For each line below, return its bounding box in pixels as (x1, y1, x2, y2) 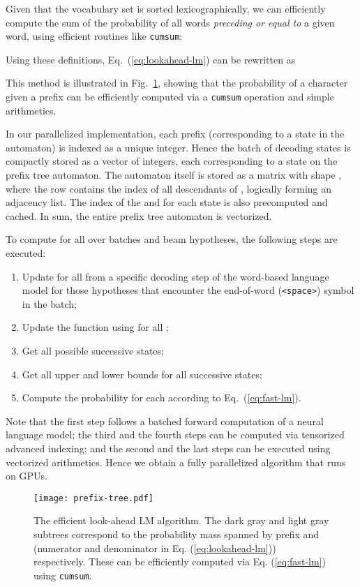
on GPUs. (6, 468, 47, 483)
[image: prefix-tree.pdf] (33, 493, 153, 503)
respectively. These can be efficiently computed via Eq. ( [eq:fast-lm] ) (33, 554, 326, 569)
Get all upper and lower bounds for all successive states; (22, 366, 262, 381)
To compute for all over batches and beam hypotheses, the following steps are (6, 232, 338, 246)
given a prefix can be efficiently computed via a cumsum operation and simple (6, 89, 334, 104)
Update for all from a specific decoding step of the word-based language (22, 269, 329, 283)
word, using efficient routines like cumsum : (6, 29, 183, 43)
